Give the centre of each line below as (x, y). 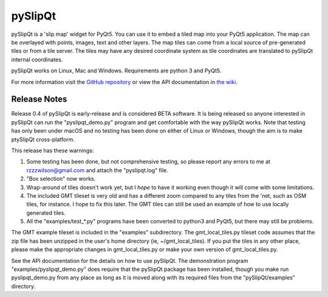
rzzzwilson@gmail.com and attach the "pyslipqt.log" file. (97, 170)
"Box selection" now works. (61, 179)
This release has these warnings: (53, 150)
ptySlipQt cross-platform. (43, 139)
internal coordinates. (37, 59)
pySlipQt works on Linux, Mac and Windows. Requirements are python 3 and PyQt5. (116, 71)
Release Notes (39, 100)
